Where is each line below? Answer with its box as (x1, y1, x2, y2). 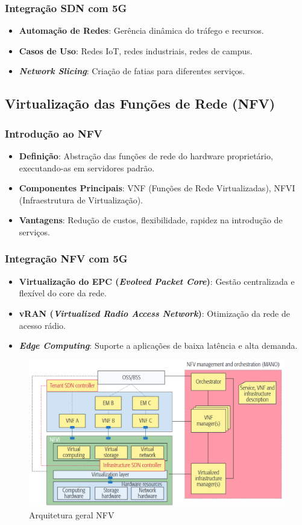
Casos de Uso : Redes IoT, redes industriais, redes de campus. (19, 44, 253, 57)
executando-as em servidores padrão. (19, 161, 155, 174)
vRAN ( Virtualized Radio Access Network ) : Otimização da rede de (19, 307, 290, 319)
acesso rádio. (19, 319, 66, 331)
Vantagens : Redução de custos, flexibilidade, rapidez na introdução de (19, 214, 283, 226)
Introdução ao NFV (5, 126, 102, 141)
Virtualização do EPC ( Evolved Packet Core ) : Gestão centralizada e (19, 275, 295, 287)
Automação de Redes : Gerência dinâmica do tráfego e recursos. (19, 24, 264, 37)
